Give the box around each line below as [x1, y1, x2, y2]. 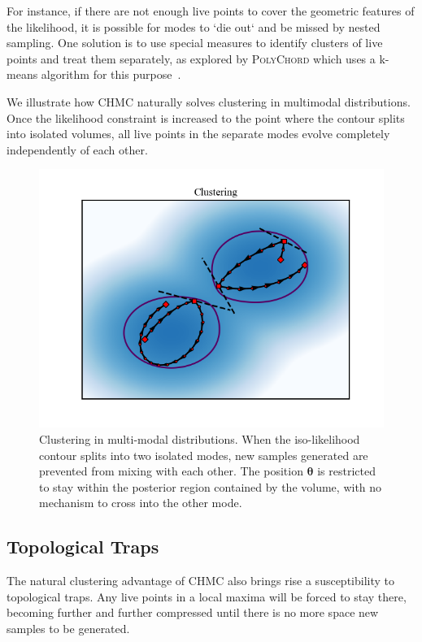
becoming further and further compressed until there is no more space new [7, 604, 379, 621]
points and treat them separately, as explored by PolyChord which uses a [7, 50, 376, 67]
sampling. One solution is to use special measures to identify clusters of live [7, 34, 383, 51]
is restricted [317, 462, 376, 479]
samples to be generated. [7, 619, 130, 636]
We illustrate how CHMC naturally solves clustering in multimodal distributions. [7, 93, 411, 110]
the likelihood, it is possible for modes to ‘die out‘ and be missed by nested [7, 18, 381, 35]
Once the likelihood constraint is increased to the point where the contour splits [7, 109, 405, 126]
